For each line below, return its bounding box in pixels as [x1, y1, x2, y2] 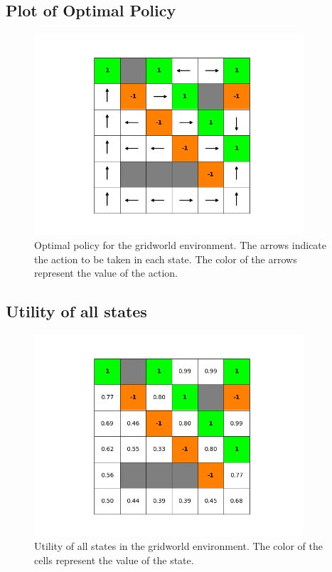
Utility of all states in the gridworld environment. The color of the [34, 539, 323, 554]
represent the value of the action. [34, 265, 178, 280]
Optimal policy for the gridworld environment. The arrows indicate [34, 238, 327, 253]
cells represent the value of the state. [34, 552, 194, 567]
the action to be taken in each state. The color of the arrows [34, 251, 297, 266]
